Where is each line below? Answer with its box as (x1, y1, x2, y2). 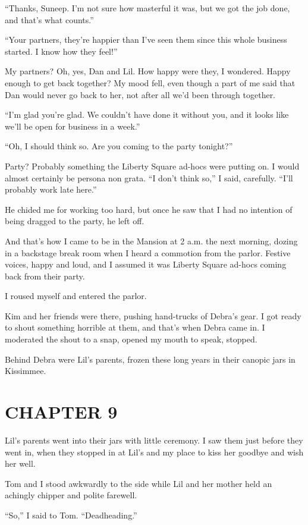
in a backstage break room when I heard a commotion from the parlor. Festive (5, 246, 291, 259)
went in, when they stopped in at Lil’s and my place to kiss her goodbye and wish (5, 445, 304, 458)
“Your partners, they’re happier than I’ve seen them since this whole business (5, 33, 287, 46)
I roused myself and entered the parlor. (5, 290, 147, 302)
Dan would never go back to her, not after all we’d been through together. (5, 88, 276, 100)
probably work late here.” (5, 183, 97, 196)
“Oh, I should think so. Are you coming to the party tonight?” (5, 140, 233, 152)
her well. (5, 457, 36, 470)
